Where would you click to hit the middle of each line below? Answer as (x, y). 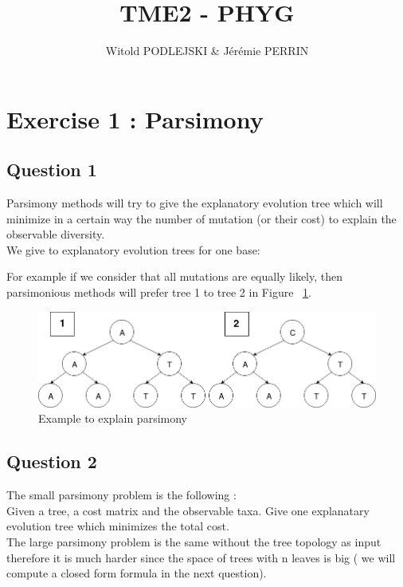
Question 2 (52, 461)
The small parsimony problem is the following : (121, 495)
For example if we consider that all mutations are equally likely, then (175, 276)
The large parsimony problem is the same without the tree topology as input (194, 541)
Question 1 (52, 169)
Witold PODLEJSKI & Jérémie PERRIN (207, 51)
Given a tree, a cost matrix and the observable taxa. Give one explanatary (188, 510)
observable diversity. (56, 234)
